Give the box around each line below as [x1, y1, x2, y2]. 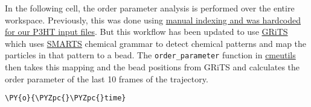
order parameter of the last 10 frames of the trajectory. [5, 72, 208, 85]
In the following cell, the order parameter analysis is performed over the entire [5, 2, 295, 14]
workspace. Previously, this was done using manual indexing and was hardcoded [5, 13, 301, 26]
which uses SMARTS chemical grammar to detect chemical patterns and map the [5, 37, 307, 49]
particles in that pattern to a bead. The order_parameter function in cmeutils [5, 49, 296, 61]
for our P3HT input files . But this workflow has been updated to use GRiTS [5, 25, 288, 38]
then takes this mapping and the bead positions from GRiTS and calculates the [5, 61, 300, 73]
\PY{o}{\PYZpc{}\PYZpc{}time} [5, 94, 126, 103]
